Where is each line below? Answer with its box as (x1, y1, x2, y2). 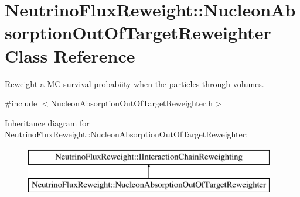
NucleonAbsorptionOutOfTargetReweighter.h (50, 97, 213, 109)
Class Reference (5, 43, 135, 67)
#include (5, 97, 37, 109)
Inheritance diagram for (5, 116, 90, 129)
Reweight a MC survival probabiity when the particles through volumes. (5, 77, 264, 89)
